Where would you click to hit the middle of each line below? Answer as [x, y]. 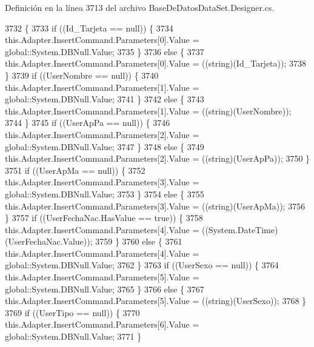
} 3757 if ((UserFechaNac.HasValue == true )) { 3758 [104, 218]
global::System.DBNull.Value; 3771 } [73, 336]
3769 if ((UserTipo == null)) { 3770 [72, 312]
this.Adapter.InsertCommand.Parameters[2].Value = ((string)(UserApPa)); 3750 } [158, 158]
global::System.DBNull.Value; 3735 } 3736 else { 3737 [105, 51]
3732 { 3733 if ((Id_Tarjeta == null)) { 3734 [89, 28]
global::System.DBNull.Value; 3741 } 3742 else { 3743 [105, 99]
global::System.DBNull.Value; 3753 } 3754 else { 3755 [105, 193]
